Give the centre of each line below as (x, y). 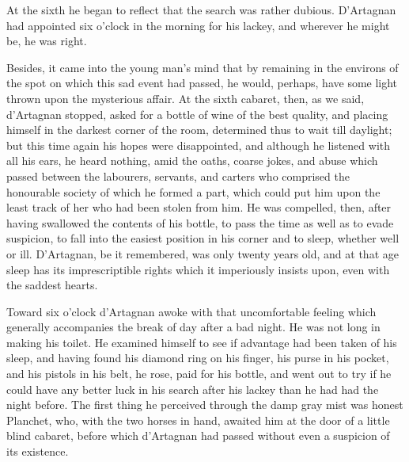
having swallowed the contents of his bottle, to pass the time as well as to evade (200, 222)
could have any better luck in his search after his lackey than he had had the (193, 389)
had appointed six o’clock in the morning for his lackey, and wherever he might (198, 25)
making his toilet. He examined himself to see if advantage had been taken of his (202, 342)
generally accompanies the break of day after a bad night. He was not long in (193, 327)
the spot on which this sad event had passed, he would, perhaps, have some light (202, 83)
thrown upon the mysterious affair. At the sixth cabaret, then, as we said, (186, 98)
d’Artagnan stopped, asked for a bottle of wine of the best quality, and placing (197, 114)
